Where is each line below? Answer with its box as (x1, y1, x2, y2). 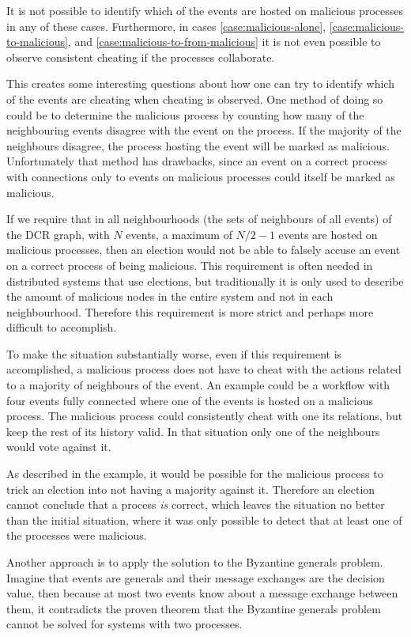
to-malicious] (6, 33, 68, 50)
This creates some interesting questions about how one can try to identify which (6, 75, 394, 92)
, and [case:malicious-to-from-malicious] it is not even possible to (67, 33, 381, 50)
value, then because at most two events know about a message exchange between (6, 585, 398, 601)
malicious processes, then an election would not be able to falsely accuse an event (6, 241, 401, 258)
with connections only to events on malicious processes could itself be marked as (6, 168, 395, 184)
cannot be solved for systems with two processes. (6, 616, 243, 632)
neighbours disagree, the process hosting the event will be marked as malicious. (6, 137, 390, 154)
